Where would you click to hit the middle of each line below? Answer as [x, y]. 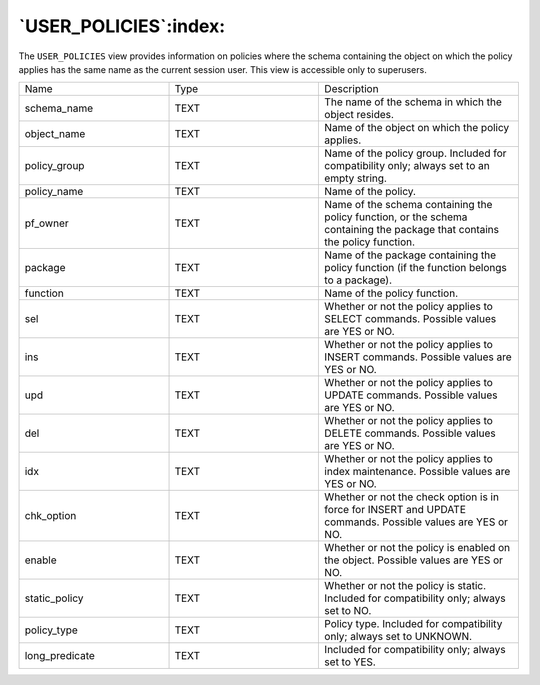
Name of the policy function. [391, 293]
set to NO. [348, 611]
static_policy [54, 598]
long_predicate [59, 656]
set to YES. [350, 662]
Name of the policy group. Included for [415, 153]
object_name [55, 134]
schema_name [59, 108]
